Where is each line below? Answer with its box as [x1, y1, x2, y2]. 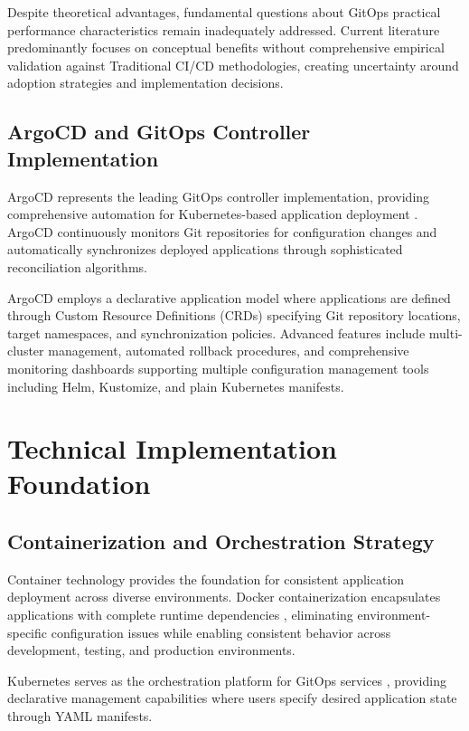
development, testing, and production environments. [7, 641, 295, 660]
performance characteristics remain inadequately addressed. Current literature [7, 20, 440, 39]
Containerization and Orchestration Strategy [7, 527, 435, 555]
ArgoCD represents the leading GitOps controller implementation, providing [7, 186, 430, 205]
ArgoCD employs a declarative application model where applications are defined [7, 288, 451, 307]
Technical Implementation [7, 430, 338, 467]
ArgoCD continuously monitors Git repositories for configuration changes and [7, 222, 437, 241]
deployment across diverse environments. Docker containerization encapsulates [7, 587, 441, 606]
